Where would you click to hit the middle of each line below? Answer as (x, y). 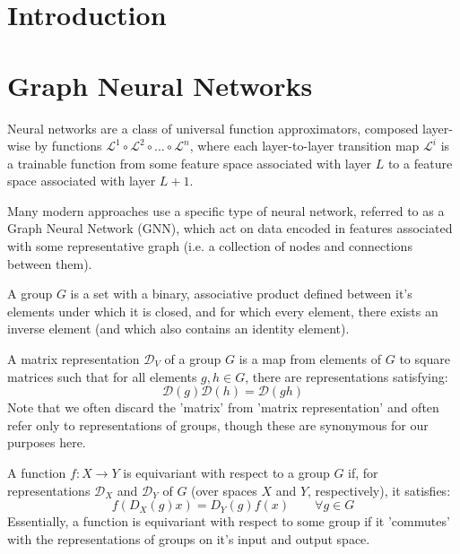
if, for (363, 472)
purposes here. (47, 442)
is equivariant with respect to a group (226, 472)
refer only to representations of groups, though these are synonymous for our (218, 424)
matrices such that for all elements (102, 376)
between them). (50, 263)
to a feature (420, 163)
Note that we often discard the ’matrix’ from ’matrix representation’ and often (223, 407)
